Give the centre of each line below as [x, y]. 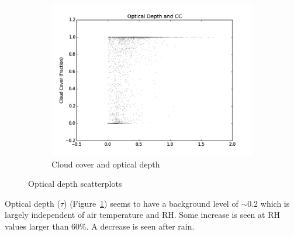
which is [275, 203]
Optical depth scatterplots [75, 184]
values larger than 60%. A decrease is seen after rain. [100, 226]
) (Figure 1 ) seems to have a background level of [151, 203]
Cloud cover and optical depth [106, 164]
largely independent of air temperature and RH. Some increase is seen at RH [142, 215]
